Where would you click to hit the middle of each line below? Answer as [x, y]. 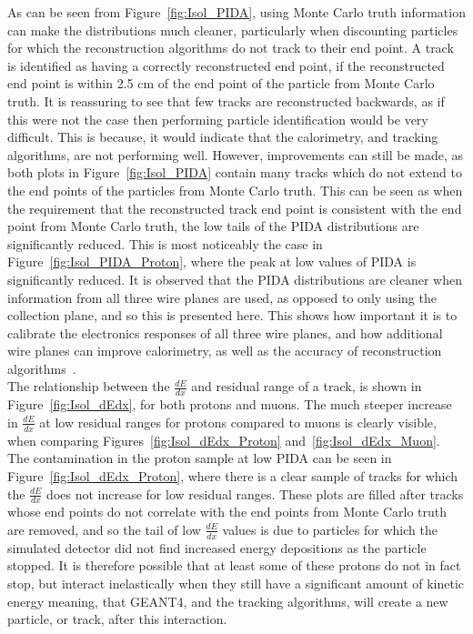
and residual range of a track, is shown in [307, 386]
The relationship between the [89, 386]
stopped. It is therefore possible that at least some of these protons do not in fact [234, 565]
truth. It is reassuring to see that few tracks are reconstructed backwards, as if [226, 101]
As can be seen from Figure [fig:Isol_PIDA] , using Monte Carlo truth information [236, 12]
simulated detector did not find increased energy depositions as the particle [217, 547]
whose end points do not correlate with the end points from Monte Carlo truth [227, 512]
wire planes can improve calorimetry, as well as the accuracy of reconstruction [225, 351]
